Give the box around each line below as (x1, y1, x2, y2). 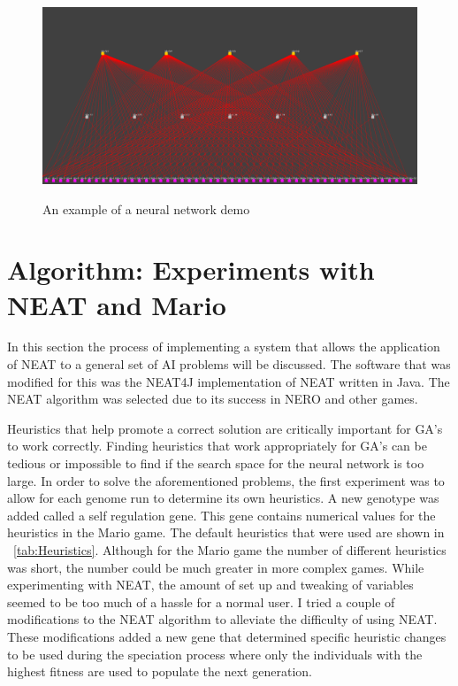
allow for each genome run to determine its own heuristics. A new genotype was (7, 489, 439, 507)
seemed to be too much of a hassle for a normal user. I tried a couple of (7, 592, 395, 611)
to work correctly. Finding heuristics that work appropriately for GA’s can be (7, 436, 427, 455)
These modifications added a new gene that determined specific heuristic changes (7, 627, 447, 645)
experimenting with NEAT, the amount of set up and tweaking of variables (7, 575, 414, 594)
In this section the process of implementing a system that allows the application (7, 337, 440, 356)
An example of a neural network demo (42, 199, 250, 218)
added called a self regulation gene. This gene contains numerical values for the (7, 505, 436, 524)
